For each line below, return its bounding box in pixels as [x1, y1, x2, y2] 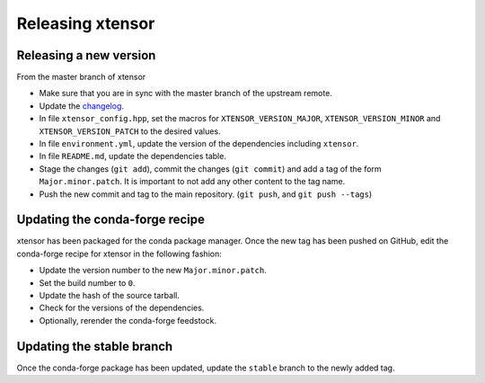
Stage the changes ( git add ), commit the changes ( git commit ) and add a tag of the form [39, 163, 382, 174]
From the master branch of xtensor [16, 72, 146, 83]
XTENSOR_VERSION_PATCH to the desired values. [39, 126, 221, 137]
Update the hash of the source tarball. [39, 290, 180, 301]
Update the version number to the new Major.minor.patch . [39, 265, 267, 276]
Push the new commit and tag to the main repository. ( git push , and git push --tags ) [39, 189, 373, 200]
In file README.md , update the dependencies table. [39, 151, 226, 162]
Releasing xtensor [16, 13, 155, 33]
